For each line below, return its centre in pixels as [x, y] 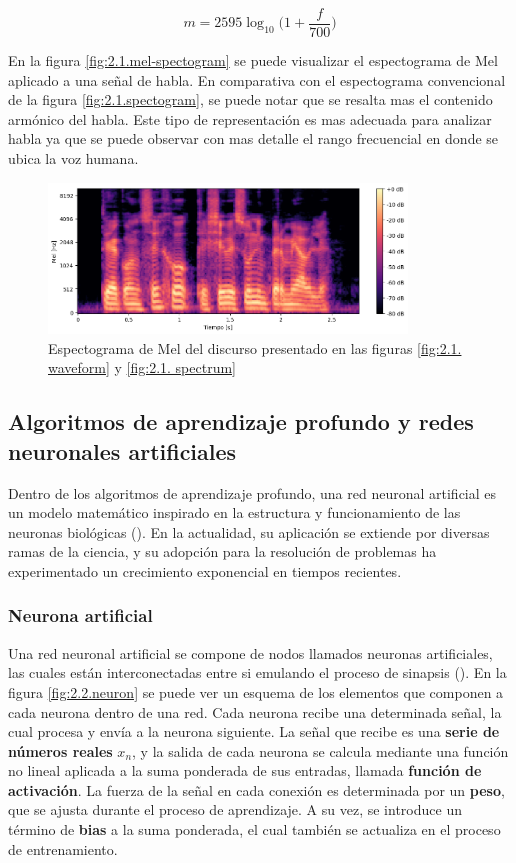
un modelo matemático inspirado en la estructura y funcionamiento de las [234, 512]
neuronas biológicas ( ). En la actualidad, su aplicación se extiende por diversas [249, 531]
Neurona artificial [80, 615]
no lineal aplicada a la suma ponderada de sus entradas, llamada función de [245, 770]
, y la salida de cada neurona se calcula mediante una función [320, 750]
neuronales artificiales [122, 450]
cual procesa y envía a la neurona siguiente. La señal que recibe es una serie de [254, 731]
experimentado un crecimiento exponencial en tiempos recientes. [205, 570]
